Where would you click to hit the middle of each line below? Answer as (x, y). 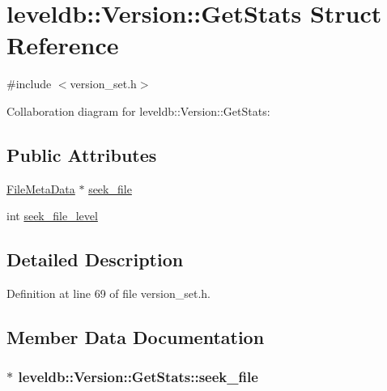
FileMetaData (41, 188)
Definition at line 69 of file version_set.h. (109, 293)
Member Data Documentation (136, 337)
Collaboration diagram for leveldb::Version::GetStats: (138, 110)
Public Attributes (82, 154)
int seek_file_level (52, 216)
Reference (63, 45)
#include (29, 84)
